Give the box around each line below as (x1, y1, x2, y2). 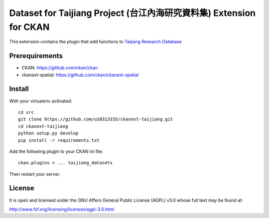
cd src (18, 109, 34, 115)
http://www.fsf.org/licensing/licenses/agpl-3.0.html (9, 206, 115, 212)
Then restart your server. (9, 171, 61, 177)
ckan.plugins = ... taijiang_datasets (18, 160, 113, 166)
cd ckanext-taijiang (18, 123, 68, 129)
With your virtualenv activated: (9, 98, 72, 104)
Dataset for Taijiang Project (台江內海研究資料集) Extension (9, 7, 256, 18)
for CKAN (9, 21, 50, 32)
